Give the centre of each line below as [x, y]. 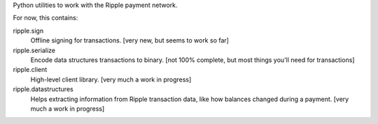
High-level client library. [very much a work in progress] [111, 79]
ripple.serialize [34, 50]
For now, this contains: [45, 18]
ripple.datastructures [43, 89]
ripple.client [30, 70]
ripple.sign [28, 31]
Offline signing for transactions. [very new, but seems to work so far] [129, 40]
